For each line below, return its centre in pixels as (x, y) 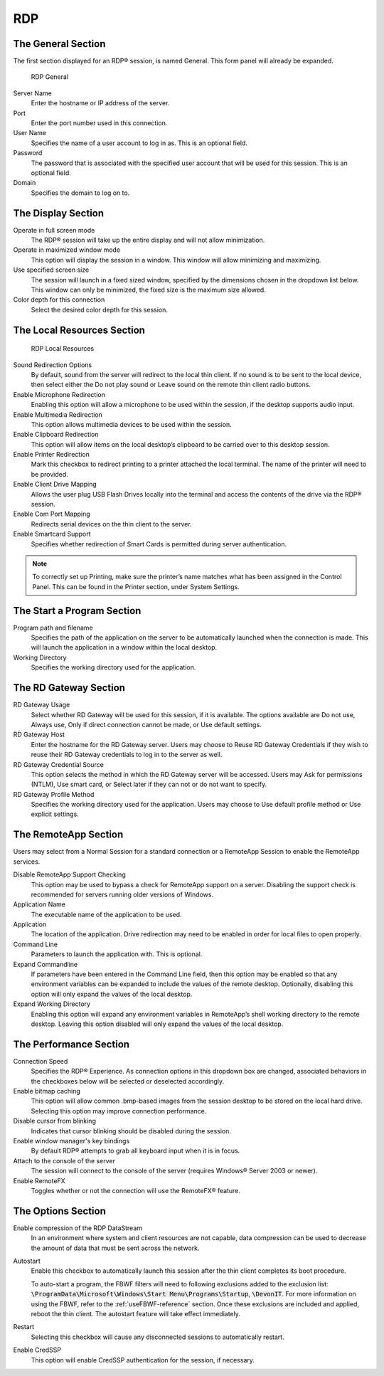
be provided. (50, 474)
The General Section (59, 44)
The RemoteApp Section (68, 835)
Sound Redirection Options (53, 365)
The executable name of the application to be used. (106, 914)
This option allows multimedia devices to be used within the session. (132, 424)
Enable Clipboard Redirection (56, 435)
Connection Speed (41, 1061)
